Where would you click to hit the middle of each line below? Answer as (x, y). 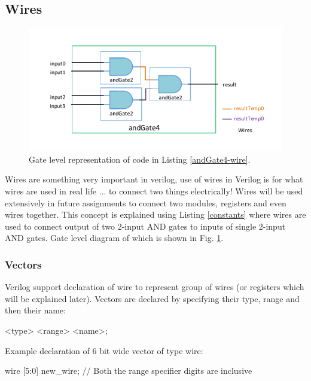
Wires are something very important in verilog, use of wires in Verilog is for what (154, 179)
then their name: (35, 310)
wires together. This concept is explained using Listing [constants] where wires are (155, 214)
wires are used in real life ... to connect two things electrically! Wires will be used (154, 190)
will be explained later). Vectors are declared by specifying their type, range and (152, 298)
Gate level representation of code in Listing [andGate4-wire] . (140, 159)
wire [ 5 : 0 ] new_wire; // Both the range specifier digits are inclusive (129, 371)
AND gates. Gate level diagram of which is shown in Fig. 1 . (114, 238)
